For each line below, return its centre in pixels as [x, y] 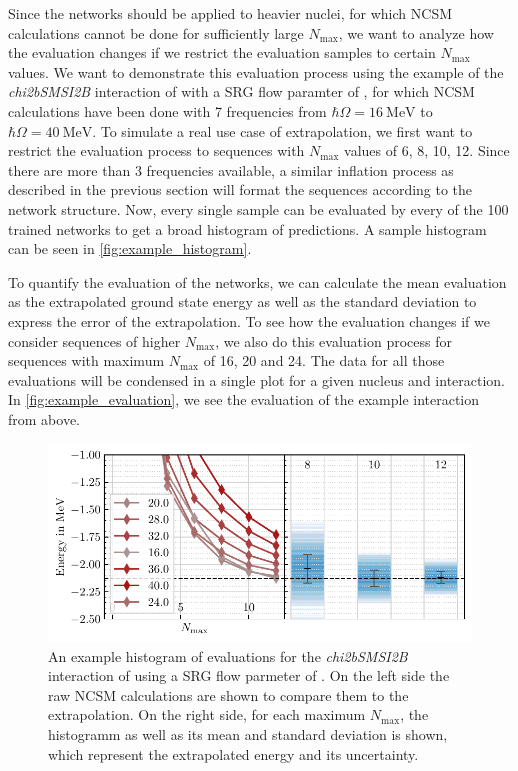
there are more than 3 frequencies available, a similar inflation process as [231, 169]
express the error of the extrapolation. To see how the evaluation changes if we [249, 320]
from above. [44, 418]
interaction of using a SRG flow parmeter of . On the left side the [249, 675]
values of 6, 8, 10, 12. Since [427, 150]
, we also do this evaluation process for [333, 340]
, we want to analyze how [416, 32]
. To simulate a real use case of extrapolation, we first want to [282, 130]
